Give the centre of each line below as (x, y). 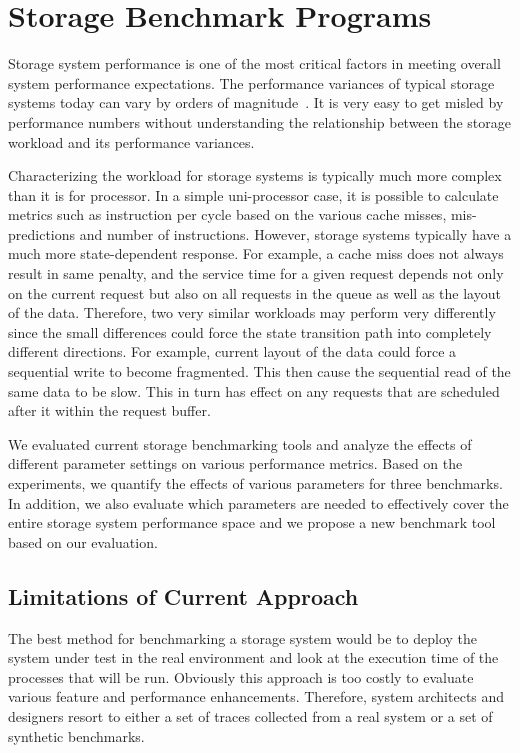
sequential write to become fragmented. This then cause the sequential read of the (259, 371)
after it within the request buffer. (109, 410)
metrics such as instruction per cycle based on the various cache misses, (227, 214)
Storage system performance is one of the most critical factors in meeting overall (254, 63)
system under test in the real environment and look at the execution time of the (253, 657)
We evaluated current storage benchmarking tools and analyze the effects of (240, 443)
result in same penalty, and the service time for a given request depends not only (256, 273)
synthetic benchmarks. (76, 735)
